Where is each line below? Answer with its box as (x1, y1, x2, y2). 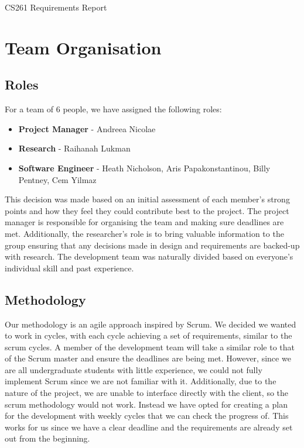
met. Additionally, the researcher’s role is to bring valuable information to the (5, 227, 284, 239)
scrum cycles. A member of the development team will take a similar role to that (5, 340, 295, 353)
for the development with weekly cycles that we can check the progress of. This (5, 409, 289, 422)
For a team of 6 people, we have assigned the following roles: (5, 103, 222, 115)
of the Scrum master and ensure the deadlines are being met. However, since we (5, 352, 291, 364)
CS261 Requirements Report (5, 1, 107, 13)
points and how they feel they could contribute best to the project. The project (5, 204, 289, 216)
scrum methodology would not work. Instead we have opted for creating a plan (5, 398, 288, 410)
